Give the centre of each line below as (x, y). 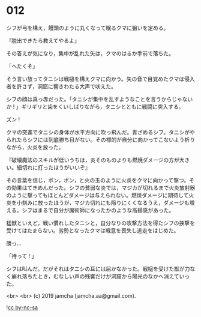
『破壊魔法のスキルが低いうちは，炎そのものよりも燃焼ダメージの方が (93, 160)
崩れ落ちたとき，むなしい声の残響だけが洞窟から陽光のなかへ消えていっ (100, 276)
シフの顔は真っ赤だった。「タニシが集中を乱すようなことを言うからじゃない (100, 99)
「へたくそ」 (22, 66)
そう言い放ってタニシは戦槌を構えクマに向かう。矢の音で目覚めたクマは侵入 (100, 79)
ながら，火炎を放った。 (35, 147)
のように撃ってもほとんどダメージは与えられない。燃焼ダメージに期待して (97, 195)
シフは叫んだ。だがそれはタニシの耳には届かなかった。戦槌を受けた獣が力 (98, 268)
